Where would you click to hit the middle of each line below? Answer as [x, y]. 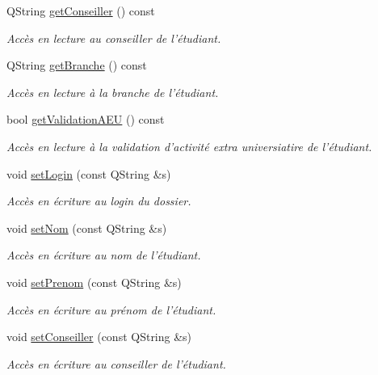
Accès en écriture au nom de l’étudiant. [104, 255]
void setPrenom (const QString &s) [94, 282]
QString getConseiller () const [81, 11]
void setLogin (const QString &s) [89, 173]
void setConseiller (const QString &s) [99, 337]
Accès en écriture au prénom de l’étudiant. [111, 309]
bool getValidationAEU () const [86, 119]
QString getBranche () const [77, 65]
